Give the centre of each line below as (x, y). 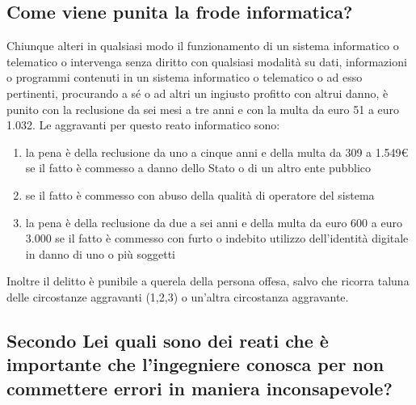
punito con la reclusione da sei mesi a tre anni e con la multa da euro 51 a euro (203, 109)
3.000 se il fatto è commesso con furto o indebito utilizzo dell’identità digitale (217, 238)
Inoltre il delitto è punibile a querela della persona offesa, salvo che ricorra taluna (208, 281)
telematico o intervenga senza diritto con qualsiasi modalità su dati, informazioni (207, 61)
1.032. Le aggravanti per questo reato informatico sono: (143, 125)
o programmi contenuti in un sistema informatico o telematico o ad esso (185, 77)
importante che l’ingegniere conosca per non (195, 364)
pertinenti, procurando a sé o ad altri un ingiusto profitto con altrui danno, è (197, 93)
